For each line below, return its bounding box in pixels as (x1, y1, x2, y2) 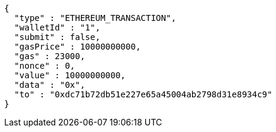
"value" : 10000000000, (14, 70, 126, 80)
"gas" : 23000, (14, 51, 85, 61)
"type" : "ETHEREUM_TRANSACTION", (14, 13, 176, 23)
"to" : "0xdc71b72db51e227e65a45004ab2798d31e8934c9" (14, 90, 272, 99)
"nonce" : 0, (14, 61, 76, 70)
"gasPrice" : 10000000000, (14, 42, 141, 51)
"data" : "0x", (14, 80, 85, 90)
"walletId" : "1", (14, 23, 101, 32)
